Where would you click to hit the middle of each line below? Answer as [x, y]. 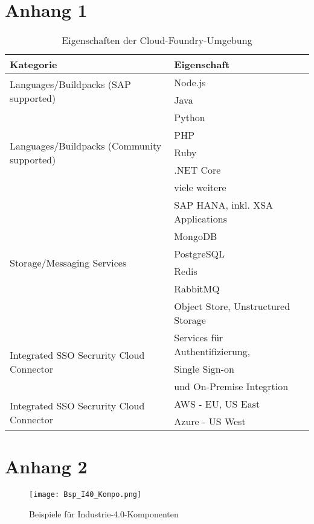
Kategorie [34, 65]
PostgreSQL [200, 254]
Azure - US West [210, 421]
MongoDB [196, 236]
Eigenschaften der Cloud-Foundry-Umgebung [157, 40]
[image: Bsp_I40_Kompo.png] [85, 495]
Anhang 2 [46, 466]
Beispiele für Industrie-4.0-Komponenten [104, 513]
